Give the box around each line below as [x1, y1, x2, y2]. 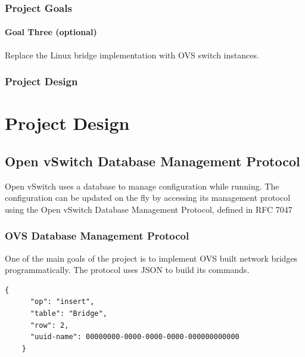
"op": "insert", [30, 297, 95, 306]
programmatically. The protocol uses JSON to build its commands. [5, 263, 250, 276]
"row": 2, [30, 321, 69, 330]
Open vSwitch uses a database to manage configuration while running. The [5, 179, 279, 192]
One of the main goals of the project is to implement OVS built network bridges [5, 252, 298, 264]
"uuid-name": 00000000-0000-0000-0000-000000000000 [30, 333, 239, 342]
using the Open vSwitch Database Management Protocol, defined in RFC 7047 [5, 203, 292, 215]
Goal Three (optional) [5, 26, 97, 38]
